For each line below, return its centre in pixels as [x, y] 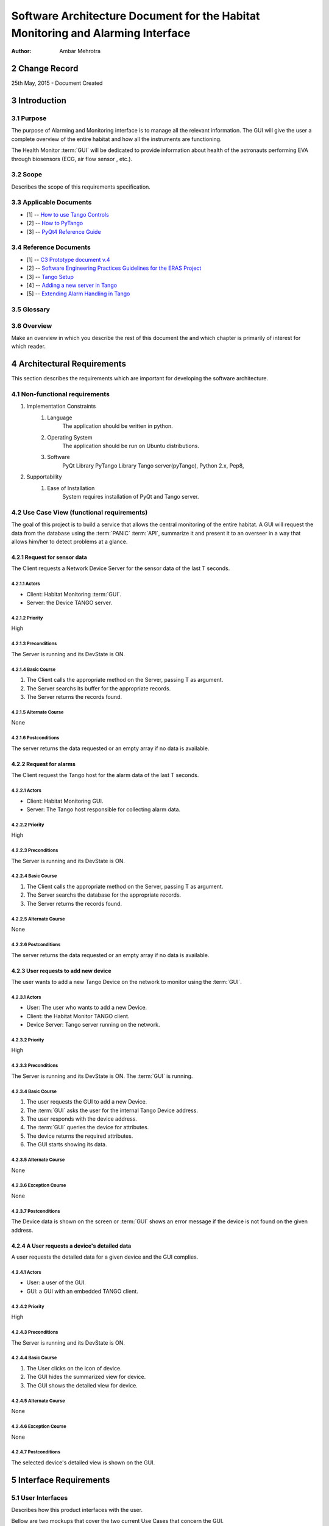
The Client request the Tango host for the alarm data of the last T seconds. [105, 775]
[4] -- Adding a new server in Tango [72, 285]
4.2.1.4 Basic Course [34, 669]
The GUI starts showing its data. [67, 1144]
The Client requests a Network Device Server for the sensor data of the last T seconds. [121, 568]
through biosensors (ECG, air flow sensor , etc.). [72, 159]
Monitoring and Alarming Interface [101, 33]
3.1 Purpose [29, 118]
